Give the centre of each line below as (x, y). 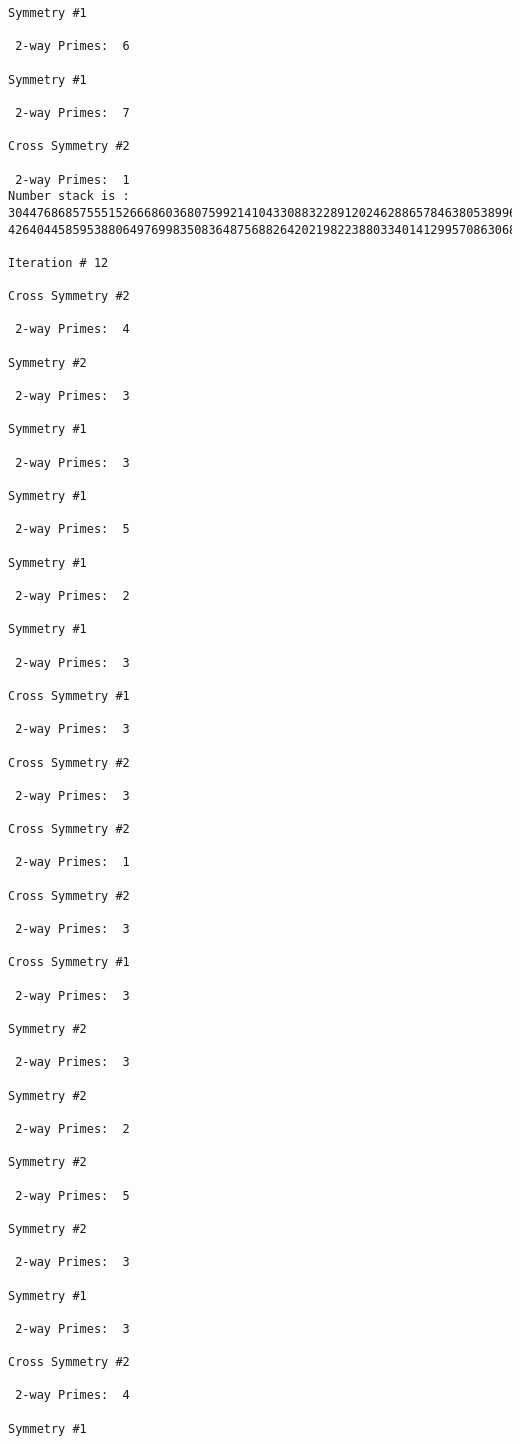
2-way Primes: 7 (72, 112)
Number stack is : (69, 196)
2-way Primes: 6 (72, 46)
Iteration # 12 (58, 262)
